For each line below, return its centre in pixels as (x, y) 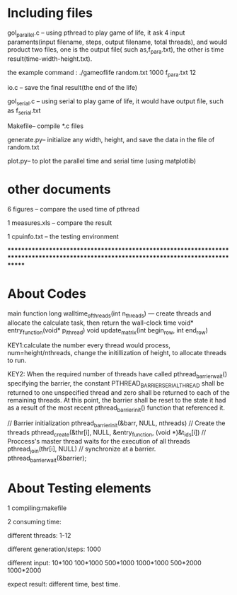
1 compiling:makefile (37, 508)
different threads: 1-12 (39, 535)
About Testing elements (79, 489)
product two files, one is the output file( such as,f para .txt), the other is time (116, 50)
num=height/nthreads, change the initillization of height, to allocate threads (117, 353)
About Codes (47, 294)
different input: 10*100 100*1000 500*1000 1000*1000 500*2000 (104, 562)
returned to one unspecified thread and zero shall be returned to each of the (118, 392)
